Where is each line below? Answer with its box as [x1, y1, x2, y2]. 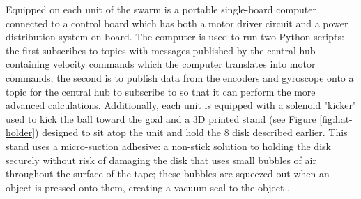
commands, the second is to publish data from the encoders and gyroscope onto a [6, 70, 354, 84]
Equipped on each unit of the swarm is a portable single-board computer [6, 2, 316, 16]
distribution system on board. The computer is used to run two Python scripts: [6, 29, 344, 44]
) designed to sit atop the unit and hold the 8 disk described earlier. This [35, 125, 348, 140]
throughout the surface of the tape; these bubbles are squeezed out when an [6, 166, 330, 181]
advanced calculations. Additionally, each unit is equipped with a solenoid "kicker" [6, 98, 357, 112]
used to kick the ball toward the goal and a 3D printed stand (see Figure [6, 111, 316, 126]
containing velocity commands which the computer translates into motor [6, 57, 316, 71]
